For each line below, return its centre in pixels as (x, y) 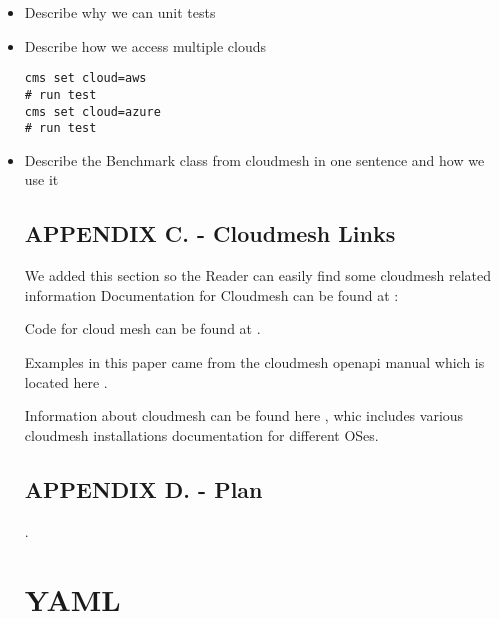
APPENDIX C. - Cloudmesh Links (210, 233)
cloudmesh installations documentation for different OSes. (201, 434)
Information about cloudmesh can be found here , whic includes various (244, 415)
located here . (66, 381)
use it (41, 179)
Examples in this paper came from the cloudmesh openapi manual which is (254, 361)
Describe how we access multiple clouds (145, 45)
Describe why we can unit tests (120, 12)
